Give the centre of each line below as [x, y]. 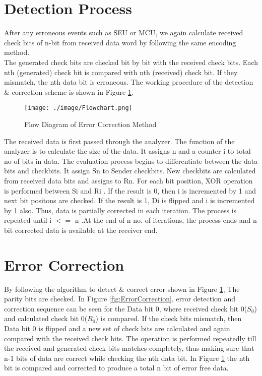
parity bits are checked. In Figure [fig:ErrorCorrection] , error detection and [120, 299]
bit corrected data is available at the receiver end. [81, 230]
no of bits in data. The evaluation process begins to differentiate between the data [131, 161]
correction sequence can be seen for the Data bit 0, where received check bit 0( [126, 308]
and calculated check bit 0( [46, 318]
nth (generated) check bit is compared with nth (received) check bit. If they [121, 72]
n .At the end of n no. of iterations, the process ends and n [166, 220]
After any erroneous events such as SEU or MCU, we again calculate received [124, 33]
